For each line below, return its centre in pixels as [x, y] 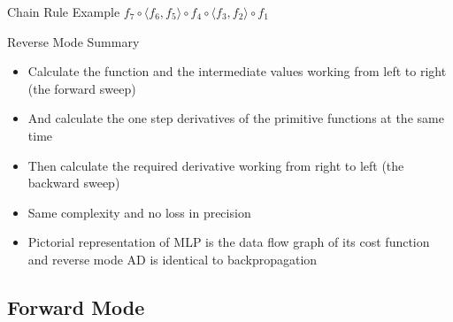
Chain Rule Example [64, 11]
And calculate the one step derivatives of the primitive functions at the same [236, 118]
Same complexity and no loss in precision [139, 212]
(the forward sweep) [82, 88]
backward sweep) [74, 183]
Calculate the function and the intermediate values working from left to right [237, 71]
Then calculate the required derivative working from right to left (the [216, 165]
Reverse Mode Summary [73, 41]
